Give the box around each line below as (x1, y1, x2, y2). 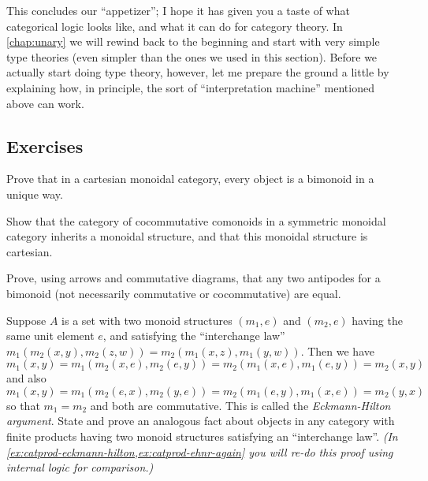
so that (6, 397, 40, 413)
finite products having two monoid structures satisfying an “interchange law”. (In (6, 428, 398, 445)
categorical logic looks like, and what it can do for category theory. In (6, 17, 343, 34)
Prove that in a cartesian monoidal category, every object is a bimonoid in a (6, 170, 374, 187)
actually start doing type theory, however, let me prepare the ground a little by (6, 64, 389, 80)
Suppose (6, 311, 47, 328)
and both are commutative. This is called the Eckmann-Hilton (90, 397, 391, 413)
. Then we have (300, 342, 374, 359)
